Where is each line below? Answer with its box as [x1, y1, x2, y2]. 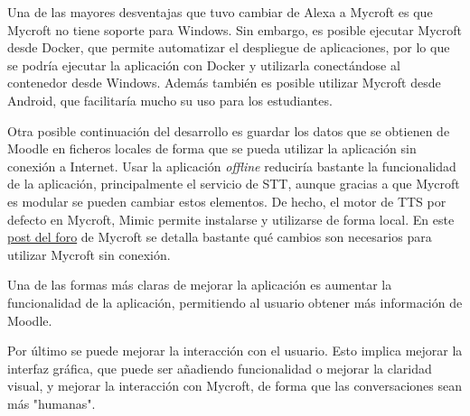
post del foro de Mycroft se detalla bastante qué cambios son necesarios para [7, 227, 432, 246]
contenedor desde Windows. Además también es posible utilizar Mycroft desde [7, 73, 441, 92]
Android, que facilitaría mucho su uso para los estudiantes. [7, 90, 333, 109]
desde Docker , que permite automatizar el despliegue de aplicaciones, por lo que [7, 38, 450, 57]
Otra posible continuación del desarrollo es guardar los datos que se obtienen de [7, 121, 450, 140]
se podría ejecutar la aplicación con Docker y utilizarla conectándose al [7, 55, 400, 74]
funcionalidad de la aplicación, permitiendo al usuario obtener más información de [7, 292, 463, 311]
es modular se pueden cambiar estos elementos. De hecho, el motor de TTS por [7, 191, 446, 210]
